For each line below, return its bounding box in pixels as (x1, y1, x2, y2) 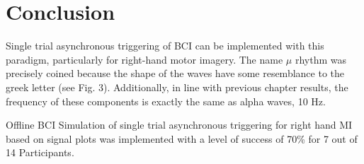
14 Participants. (6, 145, 74, 160)
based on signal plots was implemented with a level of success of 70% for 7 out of (6, 131, 358, 146)
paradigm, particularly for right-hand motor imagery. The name (6, 52, 283, 66)
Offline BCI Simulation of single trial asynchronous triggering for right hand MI (6, 117, 353, 132)
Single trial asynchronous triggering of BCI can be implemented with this (6, 38, 324, 53)
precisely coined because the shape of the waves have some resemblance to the (6, 66, 344, 81)
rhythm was (295, 52, 347, 66)
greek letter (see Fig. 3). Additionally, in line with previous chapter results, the (6, 79, 348, 94)
